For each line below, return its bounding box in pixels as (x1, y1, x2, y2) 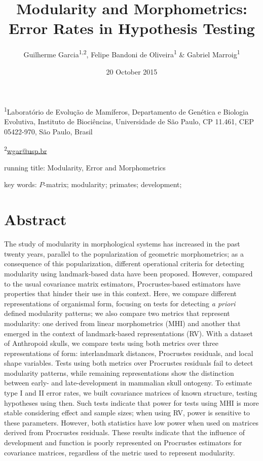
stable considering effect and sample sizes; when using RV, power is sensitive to (4, 407, 250, 418)
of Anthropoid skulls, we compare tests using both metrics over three (4, 338, 218, 348)
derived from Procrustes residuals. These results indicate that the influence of (4, 427, 245, 438)
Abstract (4, 209, 67, 230)
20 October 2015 (106, 66, 158, 77)
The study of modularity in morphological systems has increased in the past (4, 238, 240, 249)
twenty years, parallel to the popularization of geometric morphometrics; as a (4, 248, 244, 259)
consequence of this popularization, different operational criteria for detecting (4, 258, 244, 269)
